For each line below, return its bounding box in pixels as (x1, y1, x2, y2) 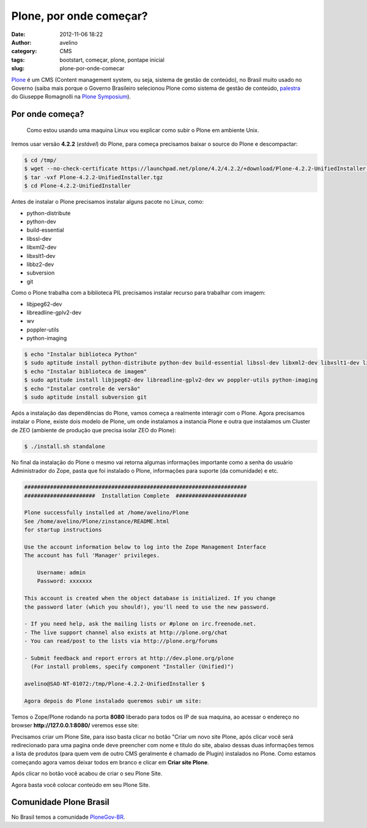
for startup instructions (24, 527, 102, 533)
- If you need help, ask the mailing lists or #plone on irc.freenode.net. (24, 621, 257, 627)
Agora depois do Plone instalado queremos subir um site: (24, 697, 202, 704)
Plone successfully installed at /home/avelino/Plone (24, 509, 189, 516)
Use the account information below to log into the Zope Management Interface (24, 543, 266, 550)
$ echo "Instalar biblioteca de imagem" (24, 368, 147, 375)
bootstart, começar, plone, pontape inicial (59, 56, 165, 64)
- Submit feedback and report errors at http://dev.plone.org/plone (24, 654, 234, 662)
